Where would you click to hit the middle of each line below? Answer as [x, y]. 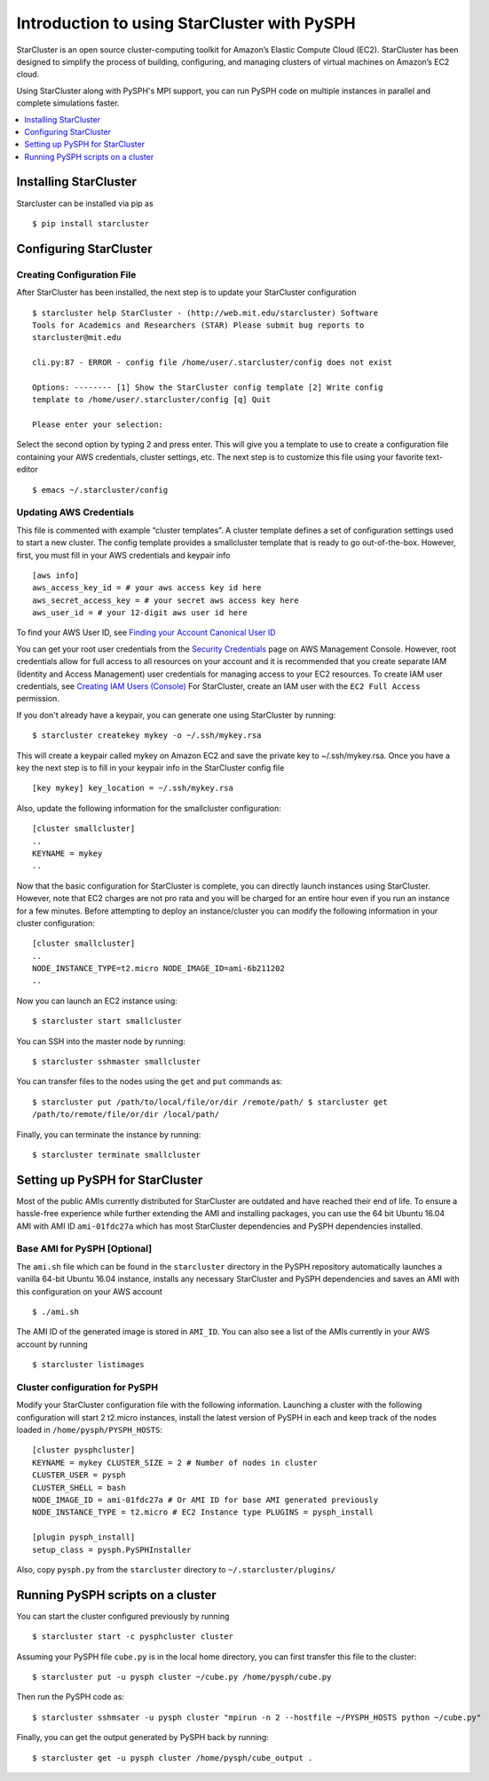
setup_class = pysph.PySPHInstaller [112, 1550]
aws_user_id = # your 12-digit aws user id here [140, 613]
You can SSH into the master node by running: [101, 1041]
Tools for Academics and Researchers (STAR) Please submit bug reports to [198, 325]
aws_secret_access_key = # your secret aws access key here [166, 600]
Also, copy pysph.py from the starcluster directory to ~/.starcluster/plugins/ [176, 1569]
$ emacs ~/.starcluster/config [100, 490]
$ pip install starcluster [91, 223]
